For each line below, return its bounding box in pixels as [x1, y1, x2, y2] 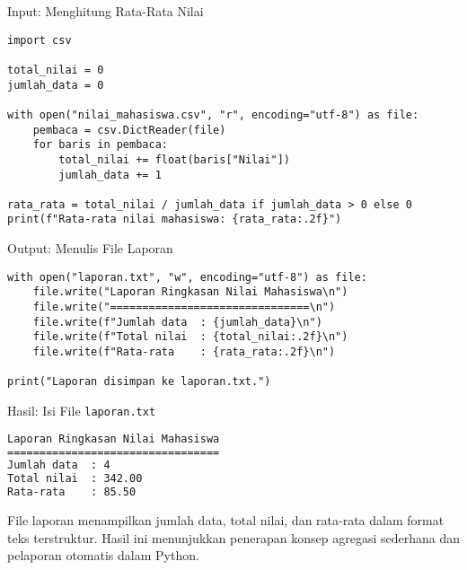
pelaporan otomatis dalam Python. [7, 546, 199, 565]
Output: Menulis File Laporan [7, 239, 173, 258]
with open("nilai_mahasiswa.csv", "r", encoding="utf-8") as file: [7, 108, 419, 121]
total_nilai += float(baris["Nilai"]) [58, 153, 290, 166]
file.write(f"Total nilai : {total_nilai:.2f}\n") [32, 330, 348, 344]
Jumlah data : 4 [7, 459, 110, 472]
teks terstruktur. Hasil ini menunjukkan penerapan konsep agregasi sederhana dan [7, 528, 460, 547]
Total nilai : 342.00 [7, 472, 143, 486]
